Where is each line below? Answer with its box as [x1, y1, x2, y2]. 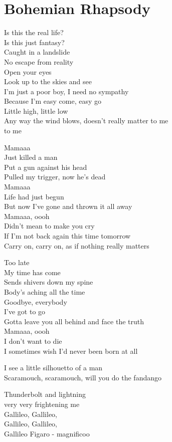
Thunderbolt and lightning [4, 389, 86, 399]
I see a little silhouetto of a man [4, 362, 103, 373]
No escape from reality [4, 56, 74, 67]
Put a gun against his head [4, 161, 87, 172]
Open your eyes [4, 66, 52, 77]
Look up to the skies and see [4, 76, 92, 87]
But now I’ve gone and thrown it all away [4, 201, 132, 211]
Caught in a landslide [4, 47, 70, 57]
